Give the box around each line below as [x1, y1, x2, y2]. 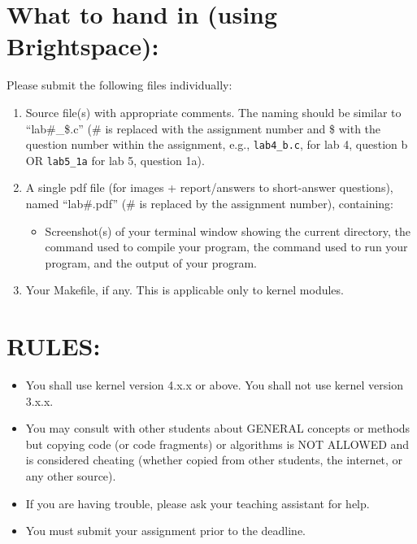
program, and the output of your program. [45, 254, 258, 271]
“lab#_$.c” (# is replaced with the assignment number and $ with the [25, 120, 381, 137]
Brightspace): [7, 29, 159, 63]
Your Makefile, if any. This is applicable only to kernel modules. [25, 281, 344, 298]
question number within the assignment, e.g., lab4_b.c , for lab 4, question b [25, 136, 408, 153]
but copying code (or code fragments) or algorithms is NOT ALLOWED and [25, 435, 410, 452]
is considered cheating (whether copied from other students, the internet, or [25, 451, 403, 468]
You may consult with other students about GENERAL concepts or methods [25, 420, 410, 437]
